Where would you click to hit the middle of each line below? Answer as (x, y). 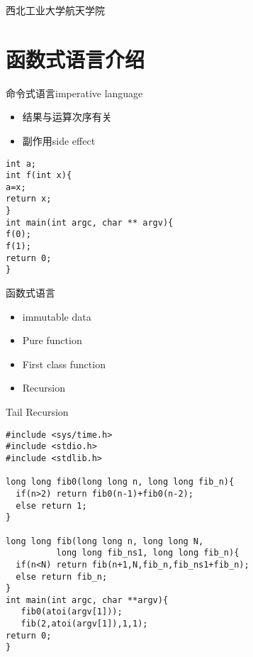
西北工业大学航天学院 (55, 10)
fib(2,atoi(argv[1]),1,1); (84, 624)
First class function (64, 364)
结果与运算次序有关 (67, 117)
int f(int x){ (39, 176)
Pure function (52, 340)
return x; (29, 199)
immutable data (57, 316)
